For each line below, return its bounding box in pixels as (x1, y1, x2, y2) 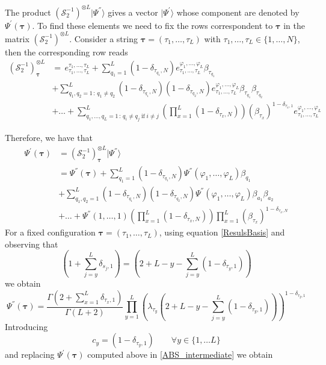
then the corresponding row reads (5, 45, 128, 58)
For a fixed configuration (5, 226, 96, 239)
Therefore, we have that (5, 131, 93, 144)
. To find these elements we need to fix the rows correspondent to (32, 19, 273, 31)
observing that (5, 237, 58, 250)
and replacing (5, 348, 55, 361)
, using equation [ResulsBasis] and (159, 226, 285, 239)
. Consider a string (69, 32, 138, 45)
